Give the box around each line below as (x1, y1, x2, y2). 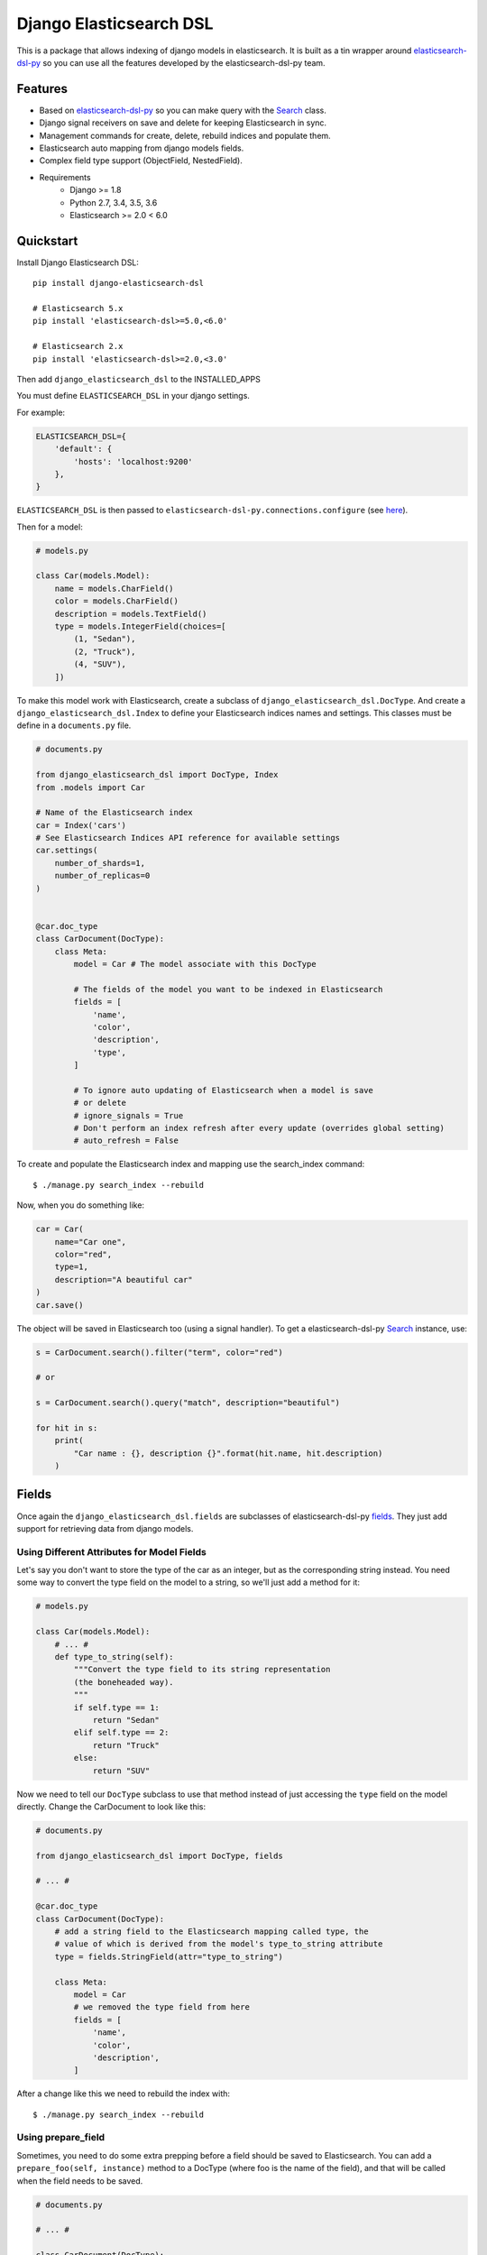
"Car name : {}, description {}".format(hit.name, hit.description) (73, 1448, 383, 1459)
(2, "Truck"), (73, 646, 136, 657)
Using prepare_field (16, 2131, 106, 2144)
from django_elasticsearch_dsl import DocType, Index (35, 769, 279, 780)
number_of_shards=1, (54, 858, 146, 868)
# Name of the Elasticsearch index (35, 807, 193, 818)
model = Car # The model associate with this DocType (73, 959, 317, 969)
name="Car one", (54, 1237, 126, 1247)
